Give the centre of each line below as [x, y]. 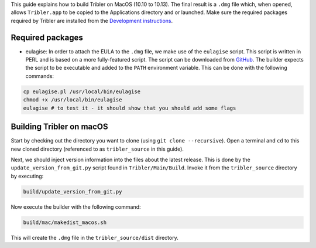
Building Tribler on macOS [59, 127]
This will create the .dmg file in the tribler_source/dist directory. [95, 237]
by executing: [27, 176]
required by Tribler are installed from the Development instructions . [92, 21]
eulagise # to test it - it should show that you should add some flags [130, 108]
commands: [40, 76]
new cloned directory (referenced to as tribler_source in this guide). [97, 149]
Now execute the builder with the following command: [76, 207]
